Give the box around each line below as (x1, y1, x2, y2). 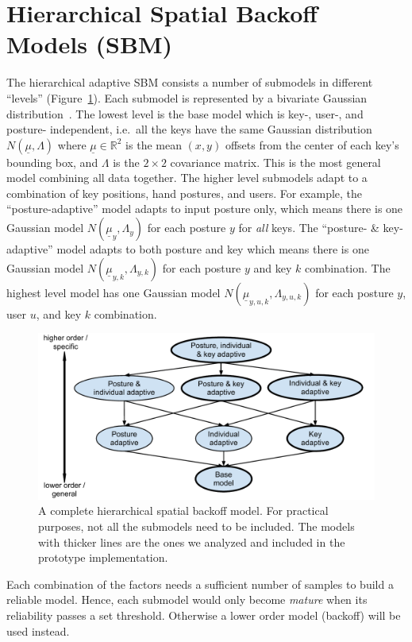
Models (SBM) (6, 28, 172, 60)
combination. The (304, 259, 391, 276)
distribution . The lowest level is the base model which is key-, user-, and (6, 105, 364, 122)
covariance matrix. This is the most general (170, 153, 381, 170)
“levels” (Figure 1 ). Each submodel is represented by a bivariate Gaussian (6, 89, 368, 106)
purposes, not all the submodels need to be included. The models (38, 517, 355, 534)
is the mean (125, 136, 182, 153)
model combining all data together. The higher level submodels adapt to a (6, 169, 368, 186)
